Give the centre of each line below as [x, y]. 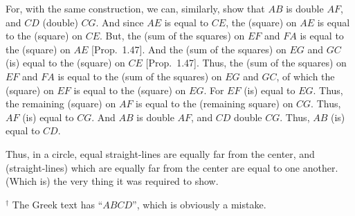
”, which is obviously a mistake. [199, 204]
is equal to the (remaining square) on [215, 103]
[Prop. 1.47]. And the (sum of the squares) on [189, 49]
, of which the [306, 76]
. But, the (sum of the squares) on [172, 36]
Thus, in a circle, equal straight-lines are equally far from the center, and [160, 153]
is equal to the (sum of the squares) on [140, 76]
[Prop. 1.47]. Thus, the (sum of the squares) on [246, 63]
